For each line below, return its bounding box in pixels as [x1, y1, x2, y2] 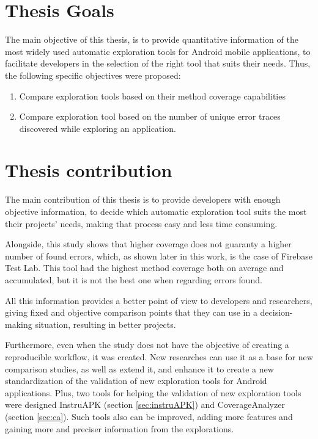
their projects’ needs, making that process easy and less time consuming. [5, 217, 278, 230]
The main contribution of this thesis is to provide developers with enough [5, 193, 281, 206]
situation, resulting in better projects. [35, 317, 176, 330]
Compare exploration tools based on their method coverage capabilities [19, 89, 286, 102]
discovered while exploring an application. [19, 122, 176, 134]
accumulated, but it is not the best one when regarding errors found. [5, 273, 262, 286]
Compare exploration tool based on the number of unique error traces [19, 110, 281, 123]
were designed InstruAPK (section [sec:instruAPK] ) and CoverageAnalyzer [5, 398, 285, 411]
